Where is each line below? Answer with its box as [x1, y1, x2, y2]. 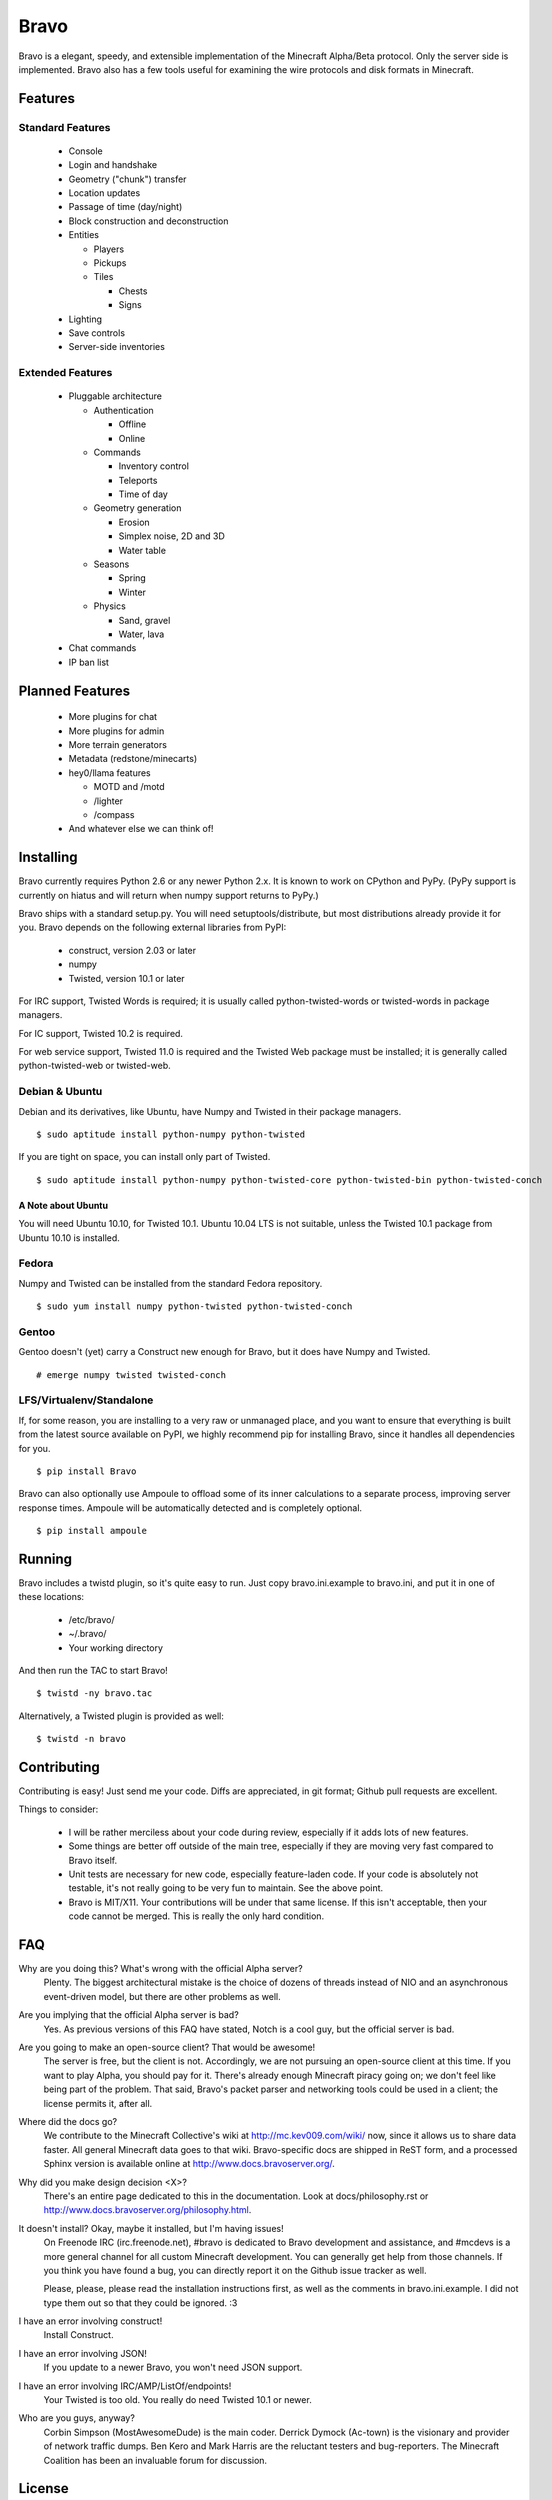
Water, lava [118, 628, 165, 640]
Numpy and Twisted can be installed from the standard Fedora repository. [18, 1277, 323, 1289]
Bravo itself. [68, 1854, 118, 1866]
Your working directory [68, 1641, 164, 1654]
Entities [68, 229, 100, 241]
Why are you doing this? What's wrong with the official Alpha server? [18, 1963, 304, 1975]
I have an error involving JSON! [18, 2347, 147, 2359]
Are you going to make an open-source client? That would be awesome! [18, 2041, 316, 2054]
